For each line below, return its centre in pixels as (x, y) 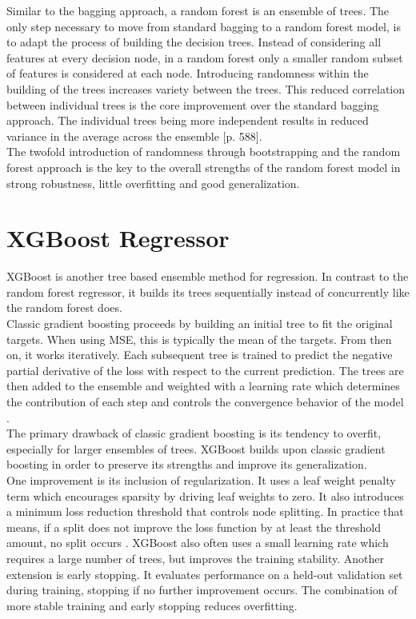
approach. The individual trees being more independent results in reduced (188, 120)
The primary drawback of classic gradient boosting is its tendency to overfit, (194, 433)
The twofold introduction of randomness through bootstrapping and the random (204, 152)
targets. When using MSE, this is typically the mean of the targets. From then (199, 339)
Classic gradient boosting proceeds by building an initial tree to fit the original (200, 323)
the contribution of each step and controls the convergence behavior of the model (205, 401)
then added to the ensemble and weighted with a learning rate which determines (203, 386)
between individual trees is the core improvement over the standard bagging (193, 104)
